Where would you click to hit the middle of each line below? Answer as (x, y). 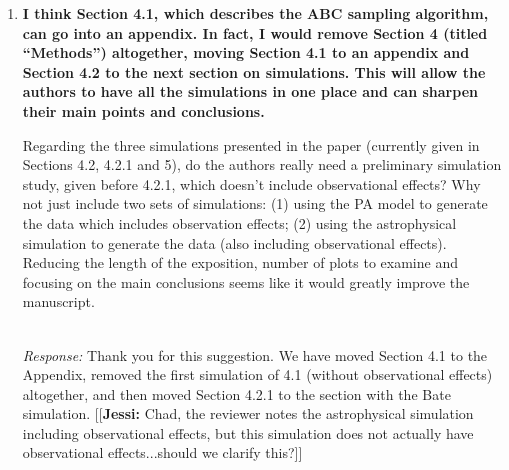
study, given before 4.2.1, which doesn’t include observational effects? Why (251, 183)
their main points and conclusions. (143, 110)
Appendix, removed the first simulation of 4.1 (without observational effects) (257, 374)
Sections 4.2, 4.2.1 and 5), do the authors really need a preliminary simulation (262, 164)
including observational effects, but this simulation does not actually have (248, 432)
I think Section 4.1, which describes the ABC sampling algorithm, (255, 13)
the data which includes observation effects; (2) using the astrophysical (239, 222)
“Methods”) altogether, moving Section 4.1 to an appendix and (246, 52)
